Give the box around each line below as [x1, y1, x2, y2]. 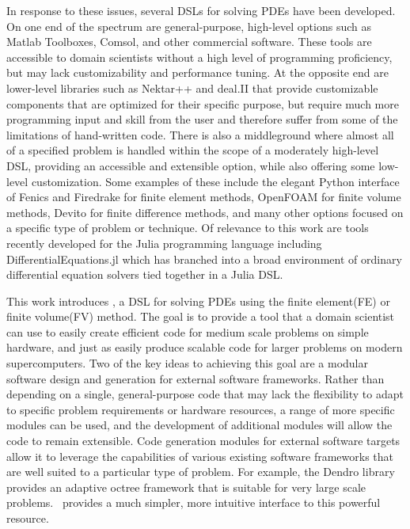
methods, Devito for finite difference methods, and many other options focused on [6, 204, 404, 220]
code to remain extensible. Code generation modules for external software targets [6, 432, 401, 449]
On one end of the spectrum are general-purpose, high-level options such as [6, 17, 371, 34]
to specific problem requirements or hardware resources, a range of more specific [6, 401, 395, 417]
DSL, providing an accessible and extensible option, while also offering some [6, 157, 375, 173]
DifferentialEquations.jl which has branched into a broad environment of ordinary [6, 250, 402, 267]
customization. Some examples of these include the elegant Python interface [31, 173, 400, 189]
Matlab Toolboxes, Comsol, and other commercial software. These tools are [6, 33, 372, 50]
